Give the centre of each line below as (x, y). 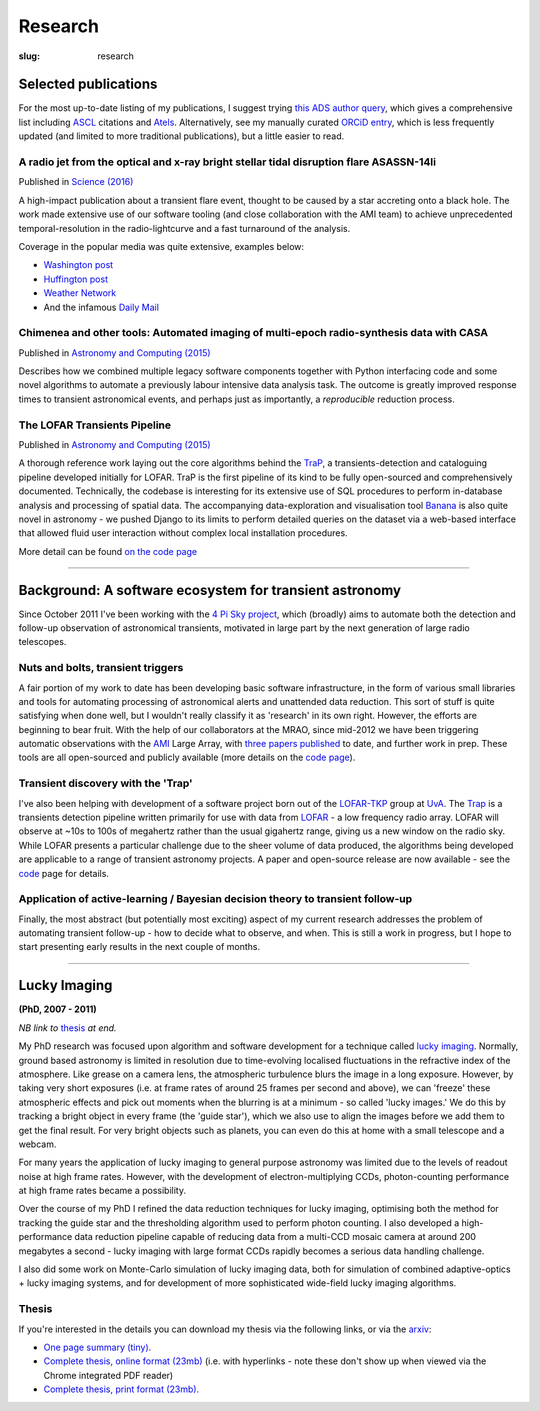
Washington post (78, 265)
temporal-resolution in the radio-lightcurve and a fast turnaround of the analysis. (184, 228)
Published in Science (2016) (76, 182)
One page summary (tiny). (97, 1347)
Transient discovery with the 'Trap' (105, 783)
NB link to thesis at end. (67, 1027)
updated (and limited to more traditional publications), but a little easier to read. (181, 136)
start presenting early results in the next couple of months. (139, 947)
